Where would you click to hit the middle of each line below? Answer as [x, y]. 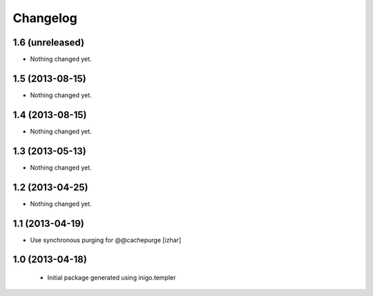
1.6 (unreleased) [49, 42]
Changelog [45, 18]
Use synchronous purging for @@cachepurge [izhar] [106, 240]
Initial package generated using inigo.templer [112, 277]
